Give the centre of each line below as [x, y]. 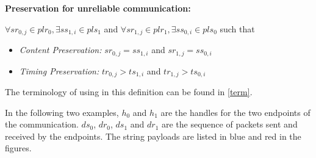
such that [237, 28]
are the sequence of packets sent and [229, 124]
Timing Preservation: [59, 70]
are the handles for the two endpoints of [235, 112]
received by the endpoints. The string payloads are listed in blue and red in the [153, 136]
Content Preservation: [60, 50]
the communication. [42, 124]
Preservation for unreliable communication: [98, 8]
